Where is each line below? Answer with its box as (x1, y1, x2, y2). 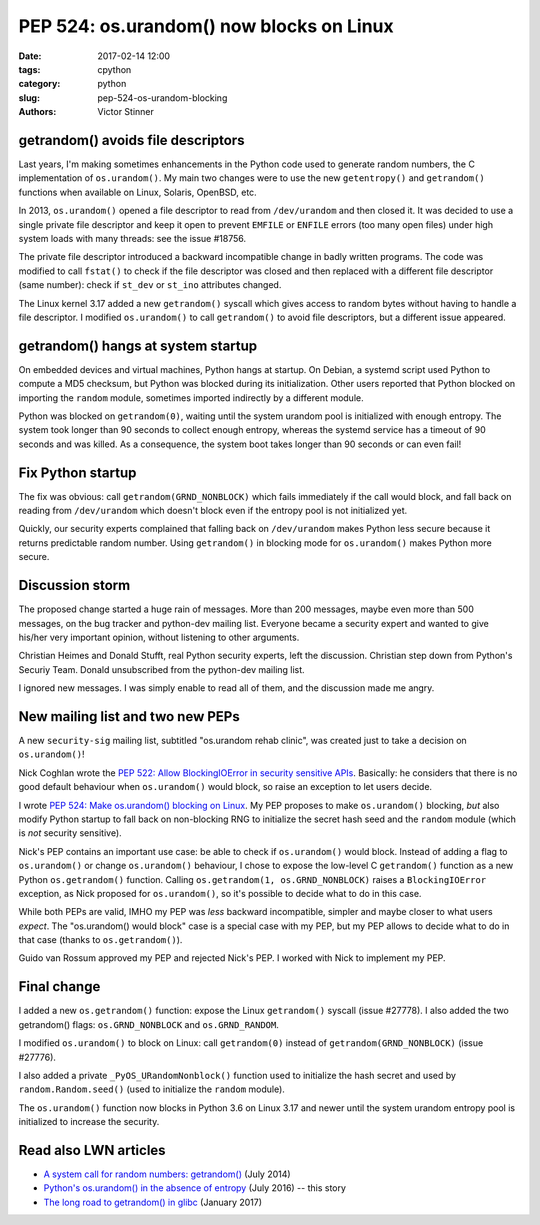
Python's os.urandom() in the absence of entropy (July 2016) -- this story (43, 1182, 347, 1194)
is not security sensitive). (18, 827, 122, 839)
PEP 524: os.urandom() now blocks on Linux (18, 15, 394, 37)
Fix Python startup (18, 464, 137, 481)
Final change (18, 978, 101, 995)
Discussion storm (18, 577, 131, 594)
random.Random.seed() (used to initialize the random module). (18, 1083, 285, 1095)
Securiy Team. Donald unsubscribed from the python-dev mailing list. (18, 663, 305, 675)
